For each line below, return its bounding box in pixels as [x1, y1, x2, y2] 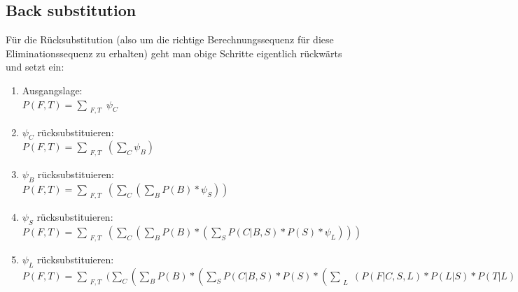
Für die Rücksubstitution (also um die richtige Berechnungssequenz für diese [6, 32, 334, 47]
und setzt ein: [6, 59, 64, 74]
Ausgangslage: [22, 82, 83, 97]
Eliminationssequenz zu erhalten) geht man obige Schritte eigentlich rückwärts [6, 45, 342, 60]
